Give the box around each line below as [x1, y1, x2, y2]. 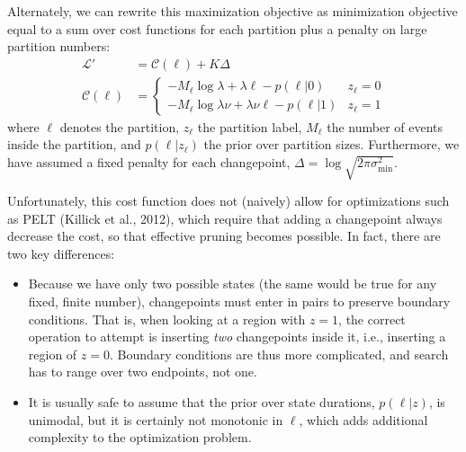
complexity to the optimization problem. [28, 428, 252, 447]
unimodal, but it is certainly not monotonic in [28, 410, 283, 429]
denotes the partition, [59, 117, 180, 136]
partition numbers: [7, 37, 111, 56]
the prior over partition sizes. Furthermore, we [203, 135, 460, 154]
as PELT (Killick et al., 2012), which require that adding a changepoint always [7, 208, 443, 227]
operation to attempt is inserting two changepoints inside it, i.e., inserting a [28, 327, 446, 346]
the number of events [327, 117, 444, 136]
